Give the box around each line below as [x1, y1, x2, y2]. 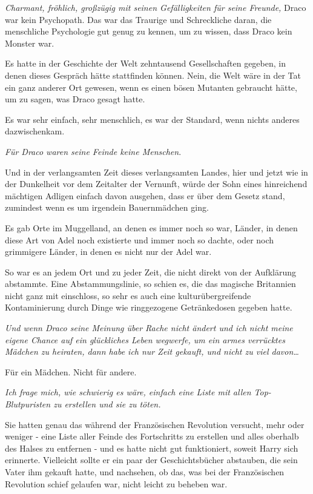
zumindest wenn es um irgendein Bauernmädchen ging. [5, 201, 209, 214]
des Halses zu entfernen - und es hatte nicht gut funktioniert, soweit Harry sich [5, 441, 298, 454]
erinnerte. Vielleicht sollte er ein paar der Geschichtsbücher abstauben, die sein [5, 453, 298, 466]
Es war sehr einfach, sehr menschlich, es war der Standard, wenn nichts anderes [5, 113, 300, 125]
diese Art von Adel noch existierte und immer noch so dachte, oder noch [5, 233, 274, 246]
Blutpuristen [5, 398, 51, 410]
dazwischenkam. [5, 125, 65, 137]
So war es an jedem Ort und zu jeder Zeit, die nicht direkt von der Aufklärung [5, 265, 296, 278]
